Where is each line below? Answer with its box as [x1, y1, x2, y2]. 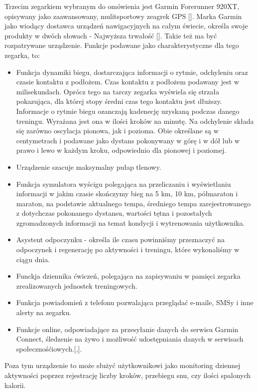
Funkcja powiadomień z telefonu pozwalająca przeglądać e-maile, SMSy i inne [16, 297, 254, 308]
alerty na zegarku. [16, 307, 71, 318]
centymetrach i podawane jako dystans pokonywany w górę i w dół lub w [16, 135, 240, 145]
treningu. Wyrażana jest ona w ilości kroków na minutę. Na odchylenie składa [16, 115, 254, 126]
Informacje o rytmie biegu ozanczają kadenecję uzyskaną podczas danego [16, 105, 240, 116]
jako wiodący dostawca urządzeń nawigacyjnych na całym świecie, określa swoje [4, 20, 248, 31]
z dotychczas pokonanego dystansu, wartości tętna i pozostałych [16, 208, 212, 218]
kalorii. [4, 380, 26, 390]
